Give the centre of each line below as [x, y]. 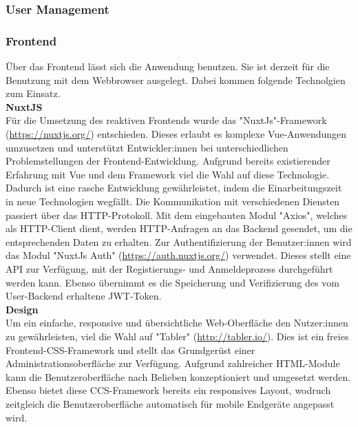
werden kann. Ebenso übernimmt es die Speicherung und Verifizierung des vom [172, 282]
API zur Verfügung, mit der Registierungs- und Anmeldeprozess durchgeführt [169, 268]
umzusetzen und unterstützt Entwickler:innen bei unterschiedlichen [147, 147]
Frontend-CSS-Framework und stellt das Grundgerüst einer [130, 350]
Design [22, 309]
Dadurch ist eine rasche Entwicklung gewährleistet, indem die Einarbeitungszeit [174, 188]
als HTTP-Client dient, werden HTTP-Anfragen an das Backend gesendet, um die [179, 228]
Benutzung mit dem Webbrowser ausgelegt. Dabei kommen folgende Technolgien [176, 80]
